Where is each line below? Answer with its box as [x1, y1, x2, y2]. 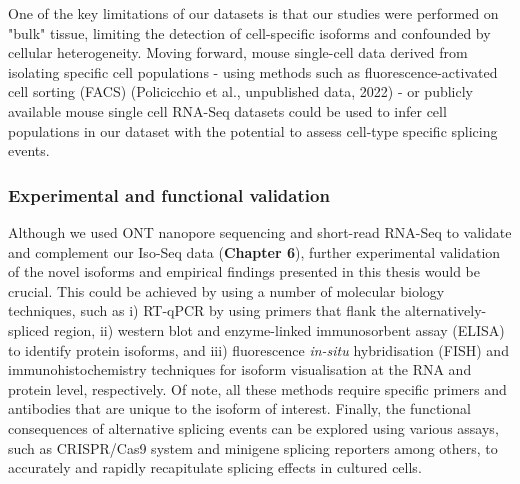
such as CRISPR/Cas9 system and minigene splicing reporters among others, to [8, 437, 498, 458]
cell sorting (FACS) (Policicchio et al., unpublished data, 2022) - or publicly [8, 81, 473, 102]
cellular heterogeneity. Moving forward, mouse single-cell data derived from [8, 42, 468, 63]
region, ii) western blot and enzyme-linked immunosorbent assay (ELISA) [53, 319, 505, 340]
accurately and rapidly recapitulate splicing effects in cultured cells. [8, 457, 422, 478]
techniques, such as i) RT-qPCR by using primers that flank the [8, 300, 401, 321]
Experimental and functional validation [8, 182, 330, 207]
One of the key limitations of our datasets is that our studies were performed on [8, 3, 499, 23]
